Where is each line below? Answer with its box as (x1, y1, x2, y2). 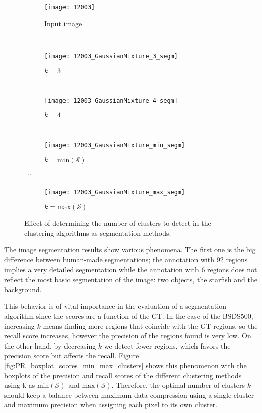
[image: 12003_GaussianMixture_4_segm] (44, 97, 178, 105)
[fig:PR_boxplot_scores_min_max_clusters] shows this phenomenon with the (4, 360, 247, 370)
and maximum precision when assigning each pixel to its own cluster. (4, 399, 218, 410)
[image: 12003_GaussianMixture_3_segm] (44, 52, 178, 60)
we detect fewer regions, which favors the (104, 340, 231, 351)
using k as (4, 380, 35, 390)
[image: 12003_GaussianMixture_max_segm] (44, 188, 185, 196)
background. (4, 284, 42, 294)
